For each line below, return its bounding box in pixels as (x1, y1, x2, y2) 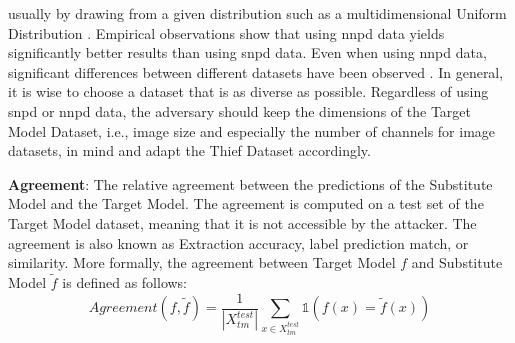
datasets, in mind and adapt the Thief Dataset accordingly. (8, 140, 371, 161)
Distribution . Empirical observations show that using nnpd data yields (8, 22, 445, 43)
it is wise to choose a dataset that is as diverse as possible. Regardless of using (8, 81, 489, 102)
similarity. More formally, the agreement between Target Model (8, 252, 396, 273)
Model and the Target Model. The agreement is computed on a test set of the (8, 193, 484, 214)
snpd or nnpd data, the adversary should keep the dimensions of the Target (8, 100, 471, 121)
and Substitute (411, 252, 503, 273)
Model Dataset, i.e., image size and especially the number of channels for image (8, 120, 496, 141)
